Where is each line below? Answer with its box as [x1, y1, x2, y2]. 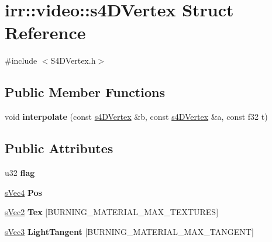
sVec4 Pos [5, 186, 42, 198]
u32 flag [5, 166, 35, 178]
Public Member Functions [5, 83, 165, 101]
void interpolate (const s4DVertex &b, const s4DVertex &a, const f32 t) [5, 110, 268, 123]
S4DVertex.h [50, 54, 96, 67]
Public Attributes [5, 139, 113, 157]
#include [5, 54, 37, 67]
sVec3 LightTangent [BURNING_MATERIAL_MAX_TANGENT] [5, 225, 254, 237]
